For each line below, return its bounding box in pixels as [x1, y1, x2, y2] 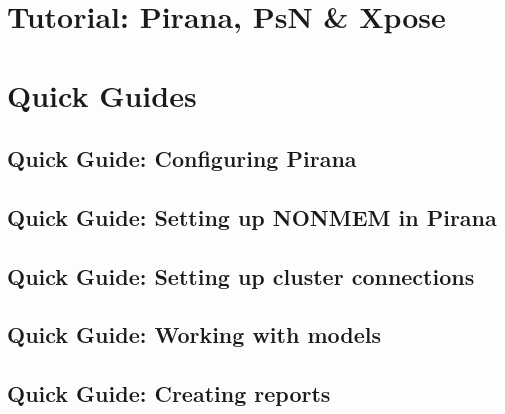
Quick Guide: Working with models [7, 319, 381, 350]
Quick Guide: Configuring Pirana [7, 143, 357, 174]
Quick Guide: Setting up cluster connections [7, 260, 475, 291]
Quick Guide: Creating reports [7, 378, 331, 409]
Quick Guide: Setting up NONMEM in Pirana [7, 201, 497, 232]
